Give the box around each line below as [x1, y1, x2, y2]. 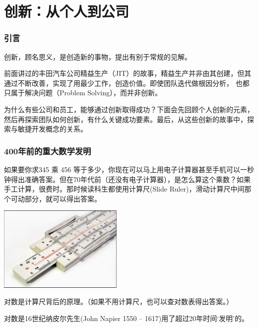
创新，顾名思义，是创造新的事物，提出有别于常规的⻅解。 [4, 51, 192, 62]
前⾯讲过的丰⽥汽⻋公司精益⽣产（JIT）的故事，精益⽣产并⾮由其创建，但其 [4, 68, 252, 78]
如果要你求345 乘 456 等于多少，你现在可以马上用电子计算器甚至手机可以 [4, 164, 240, 174]
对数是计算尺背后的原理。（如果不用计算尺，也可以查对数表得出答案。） [4, 296, 233, 307]
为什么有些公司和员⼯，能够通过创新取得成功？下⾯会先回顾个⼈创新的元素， [4, 104, 254, 114]
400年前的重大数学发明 [4, 144, 91, 157]
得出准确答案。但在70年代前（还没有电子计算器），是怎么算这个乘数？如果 [10, 174, 251, 184]
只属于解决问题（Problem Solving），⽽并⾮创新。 [4, 87, 162, 98]
